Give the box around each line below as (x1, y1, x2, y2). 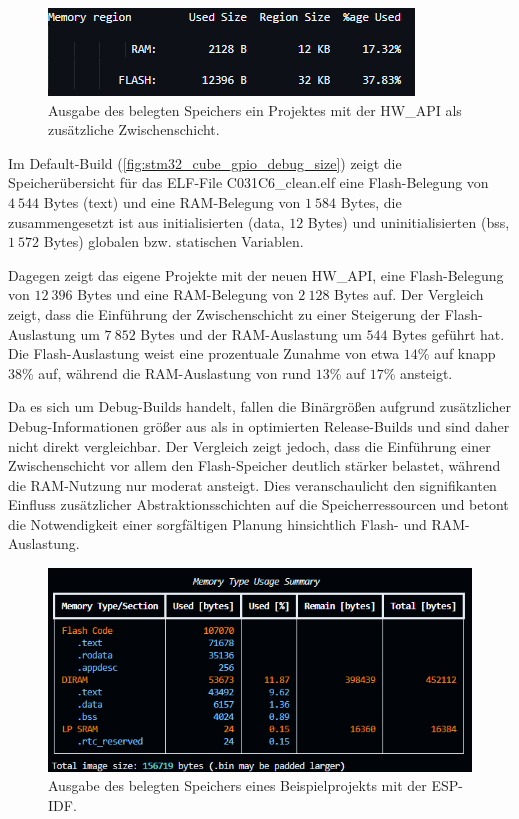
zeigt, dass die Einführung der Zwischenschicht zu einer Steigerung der (8, 303, 440, 324)
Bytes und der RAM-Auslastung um (140, 323, 362, 344)
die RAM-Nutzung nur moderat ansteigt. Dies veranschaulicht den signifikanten (8, 474, 497, 495)
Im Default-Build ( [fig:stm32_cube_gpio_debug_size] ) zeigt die (8, 152, 402, 173)
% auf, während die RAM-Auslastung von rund (22, 362, 312, 383)
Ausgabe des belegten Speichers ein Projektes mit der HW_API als (48, 99, 462, 120)
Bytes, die (340, 191, 402, 212)
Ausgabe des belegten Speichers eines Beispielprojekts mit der (48, 775, 427, 796)
